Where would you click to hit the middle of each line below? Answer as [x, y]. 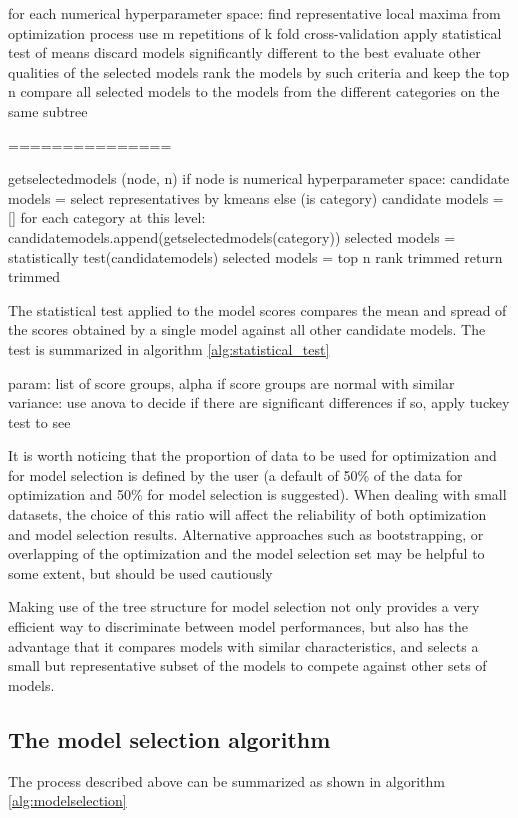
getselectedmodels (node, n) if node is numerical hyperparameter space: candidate [259, 178]
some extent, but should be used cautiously [140, 572]
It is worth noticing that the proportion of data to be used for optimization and [252, 455]
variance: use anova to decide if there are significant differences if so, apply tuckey [259, 402]
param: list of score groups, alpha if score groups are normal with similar [231, 382]
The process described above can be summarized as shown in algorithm [226, 780]
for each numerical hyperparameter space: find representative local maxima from [254, 13]
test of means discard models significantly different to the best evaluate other [244, 52]
